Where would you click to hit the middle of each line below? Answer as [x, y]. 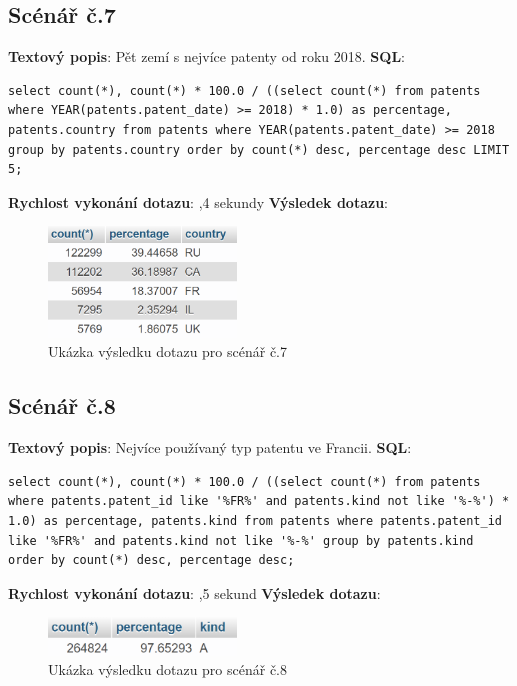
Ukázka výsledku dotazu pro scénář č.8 [168, 669]
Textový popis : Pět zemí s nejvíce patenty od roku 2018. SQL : [206, 56]
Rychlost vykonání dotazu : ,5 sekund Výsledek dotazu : [194, 592]
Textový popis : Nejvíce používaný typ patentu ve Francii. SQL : [210, 447]
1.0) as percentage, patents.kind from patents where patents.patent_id [255, 521]
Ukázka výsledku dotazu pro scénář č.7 [168, 351]
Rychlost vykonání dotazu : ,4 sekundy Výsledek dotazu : [198, 201]
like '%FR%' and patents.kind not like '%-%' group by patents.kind [241, 540]
